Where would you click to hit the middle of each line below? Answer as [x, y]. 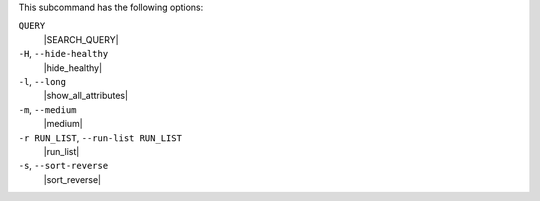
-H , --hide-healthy [63, 54]
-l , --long [42, 81]
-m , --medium [47, 109]
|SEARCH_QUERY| [81, 39]
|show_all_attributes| [86, 96]
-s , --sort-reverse [63, 166]
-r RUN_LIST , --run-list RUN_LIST [100, 137]
